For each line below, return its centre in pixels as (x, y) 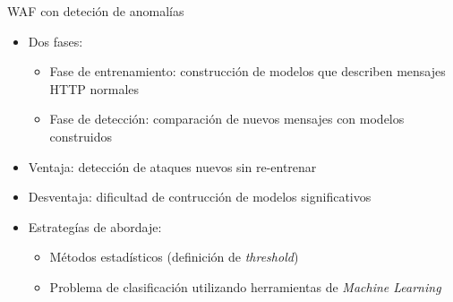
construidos (81, 136)
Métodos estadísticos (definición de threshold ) (174, 257)
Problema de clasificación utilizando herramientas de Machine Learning (245, 286)
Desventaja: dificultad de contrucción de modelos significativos (200, 197)
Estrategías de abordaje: (95, 226)
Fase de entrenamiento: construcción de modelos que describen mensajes (248, 71)
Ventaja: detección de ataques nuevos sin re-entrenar (172, 166)
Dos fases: (56, 41)
